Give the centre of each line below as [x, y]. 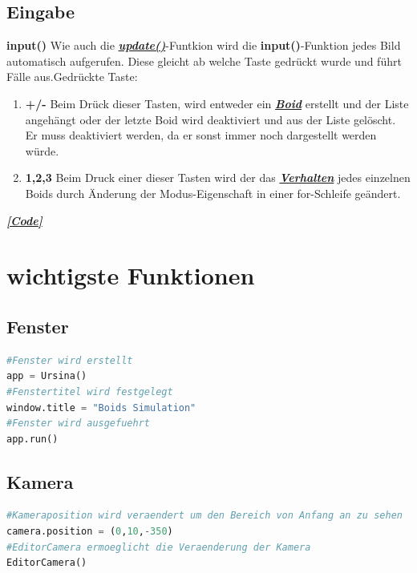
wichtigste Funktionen [131, 275]
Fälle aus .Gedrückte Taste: [72, 77]
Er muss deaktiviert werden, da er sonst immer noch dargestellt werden [201, 135]
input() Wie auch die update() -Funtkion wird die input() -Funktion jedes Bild [204, 45]
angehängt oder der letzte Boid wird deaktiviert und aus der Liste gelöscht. [211, 119]
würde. [42, 150]
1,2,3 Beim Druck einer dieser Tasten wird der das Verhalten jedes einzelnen [218, 178]
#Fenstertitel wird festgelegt [90, 391]
